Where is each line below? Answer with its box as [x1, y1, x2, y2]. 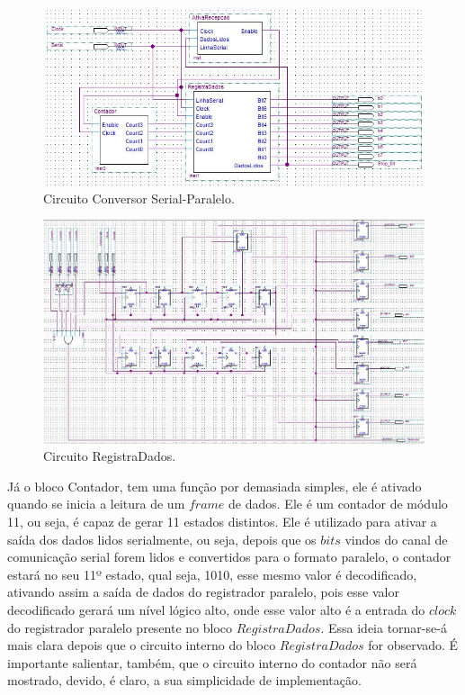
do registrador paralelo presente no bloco [7, 618, 233, 636]
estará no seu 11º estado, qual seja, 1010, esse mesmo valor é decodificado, [7, 564, 417, 583]
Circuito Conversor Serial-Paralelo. [43, 188, 235, 207]
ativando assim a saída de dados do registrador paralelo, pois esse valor [7, 582, 399, 601]
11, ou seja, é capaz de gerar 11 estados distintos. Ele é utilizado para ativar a [7, 512, 437, 531]
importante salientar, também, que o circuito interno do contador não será [7, 653, 417, 672]
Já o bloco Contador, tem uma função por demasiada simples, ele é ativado [7, 476, 422, 495]
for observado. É [368, 636, 459, 654]
